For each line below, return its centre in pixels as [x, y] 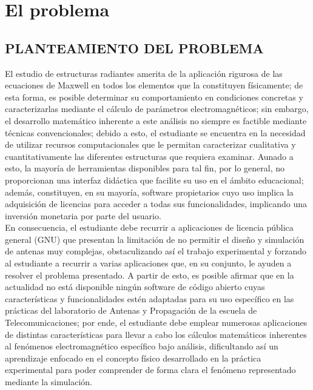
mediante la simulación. [49, 382]
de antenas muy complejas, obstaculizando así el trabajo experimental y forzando [156, 251]
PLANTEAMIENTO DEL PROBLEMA [134, 48]
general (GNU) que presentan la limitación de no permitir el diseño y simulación [155, 239]
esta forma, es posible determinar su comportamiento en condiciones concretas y [154, 97]
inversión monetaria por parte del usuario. [83, 215]
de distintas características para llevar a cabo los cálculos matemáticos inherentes [156, 334]
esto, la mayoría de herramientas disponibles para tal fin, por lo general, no [145, 168]
